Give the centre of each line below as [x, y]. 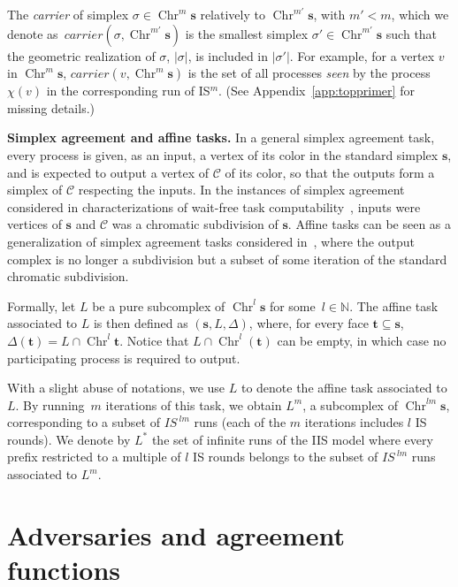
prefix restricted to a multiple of [94, 457]
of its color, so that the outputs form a [330, 172]
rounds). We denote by [69, 439]
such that [412, 33]
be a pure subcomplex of [159, 305]
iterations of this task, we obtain [194, 404]
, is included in [228, 55]
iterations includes [354, 422]
